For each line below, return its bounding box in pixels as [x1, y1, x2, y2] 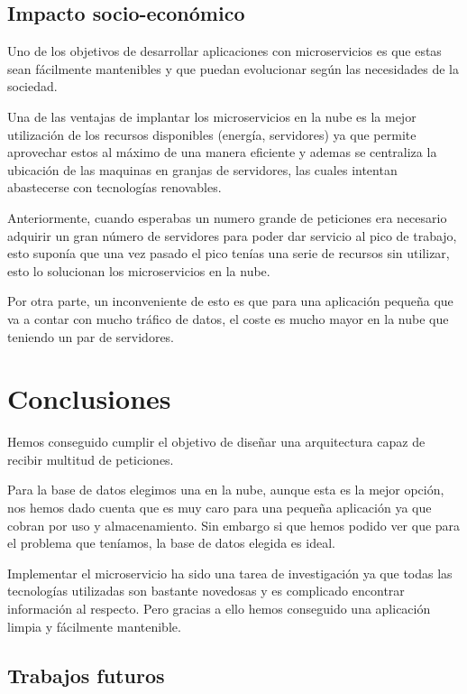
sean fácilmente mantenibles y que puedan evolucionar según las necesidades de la [7, 59, 459, 78]
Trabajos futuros [7, 661, 165, 689]
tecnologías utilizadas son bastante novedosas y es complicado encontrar [7, 581, 405, 600]
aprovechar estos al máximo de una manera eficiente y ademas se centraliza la [7, 143, 437, 162]
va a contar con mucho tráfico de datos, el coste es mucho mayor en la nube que [7, 309, 449, 328]
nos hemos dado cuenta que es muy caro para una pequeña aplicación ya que [7, 498, 432, 517]
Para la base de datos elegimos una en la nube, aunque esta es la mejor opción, [7, 480, 444, 499]
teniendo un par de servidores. [7, 327, 175, 346]
